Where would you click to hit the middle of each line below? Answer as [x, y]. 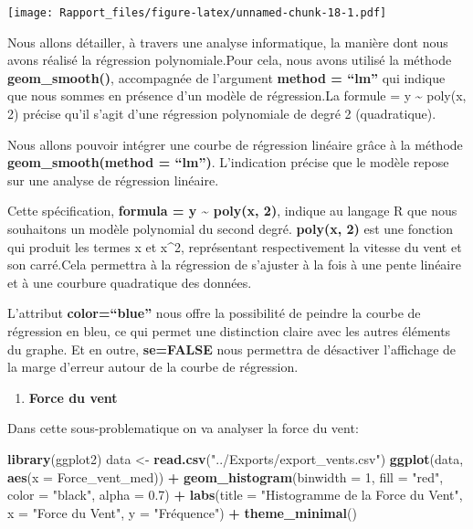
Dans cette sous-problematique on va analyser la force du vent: [183, 428]
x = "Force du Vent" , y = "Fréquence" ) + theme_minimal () [182, 512]
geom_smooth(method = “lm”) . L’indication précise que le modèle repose [228, 162]
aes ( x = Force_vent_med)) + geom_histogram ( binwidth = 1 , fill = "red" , [226, 476]
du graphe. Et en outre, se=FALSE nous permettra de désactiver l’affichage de [232, 349]
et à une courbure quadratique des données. [130, 282]
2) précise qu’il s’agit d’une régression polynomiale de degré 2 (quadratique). [222, 114]
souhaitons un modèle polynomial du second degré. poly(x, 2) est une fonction [231, 228]
